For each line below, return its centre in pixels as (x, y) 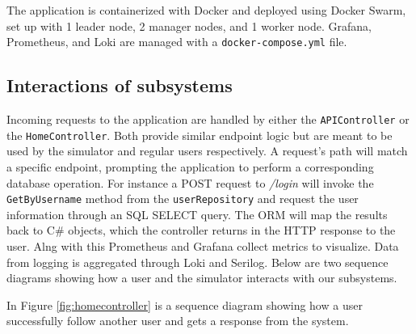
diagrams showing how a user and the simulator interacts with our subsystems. (202, 278)
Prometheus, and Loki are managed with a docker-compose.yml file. (177, 42)
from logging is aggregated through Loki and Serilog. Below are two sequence (197, 262)
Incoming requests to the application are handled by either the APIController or (208, 119)
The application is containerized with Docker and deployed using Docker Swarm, (206, 10)
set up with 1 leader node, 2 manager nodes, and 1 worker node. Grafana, (189, 25)
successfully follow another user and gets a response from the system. (178, 321)
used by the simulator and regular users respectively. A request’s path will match (207, 151)
